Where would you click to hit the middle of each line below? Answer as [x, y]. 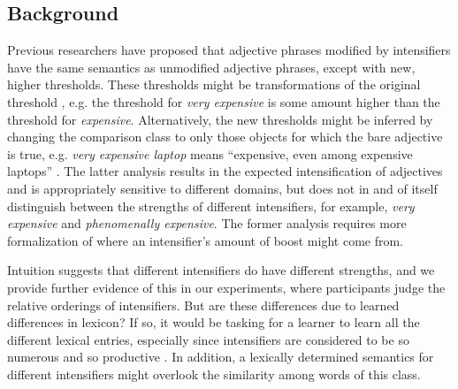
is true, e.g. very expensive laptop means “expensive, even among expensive [210, 153]
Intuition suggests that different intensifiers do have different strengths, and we [221, 270]
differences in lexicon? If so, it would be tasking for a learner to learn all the [214, 322]
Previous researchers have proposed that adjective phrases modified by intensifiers [229, 50]
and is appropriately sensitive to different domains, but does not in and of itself [222, 188]
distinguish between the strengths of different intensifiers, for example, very [211, 206]
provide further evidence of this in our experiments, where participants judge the [226, 287]
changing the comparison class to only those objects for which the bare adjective [225, 137]
